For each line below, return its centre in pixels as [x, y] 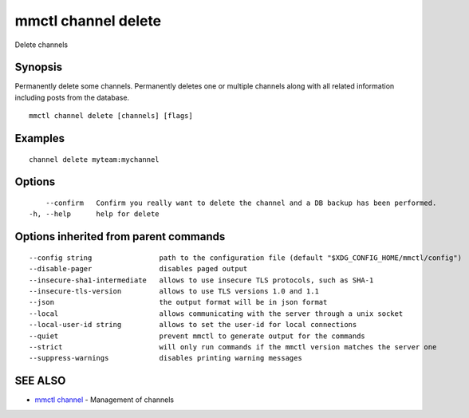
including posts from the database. [72, 97]
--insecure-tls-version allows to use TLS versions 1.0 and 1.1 [174, 292]
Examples [40, 138]
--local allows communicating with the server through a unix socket [216, 313]
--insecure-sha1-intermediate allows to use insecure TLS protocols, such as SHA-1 [201, 280]
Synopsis [39, 67]
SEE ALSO [40, 381]
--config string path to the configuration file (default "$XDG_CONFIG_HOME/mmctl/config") [246, 258]
